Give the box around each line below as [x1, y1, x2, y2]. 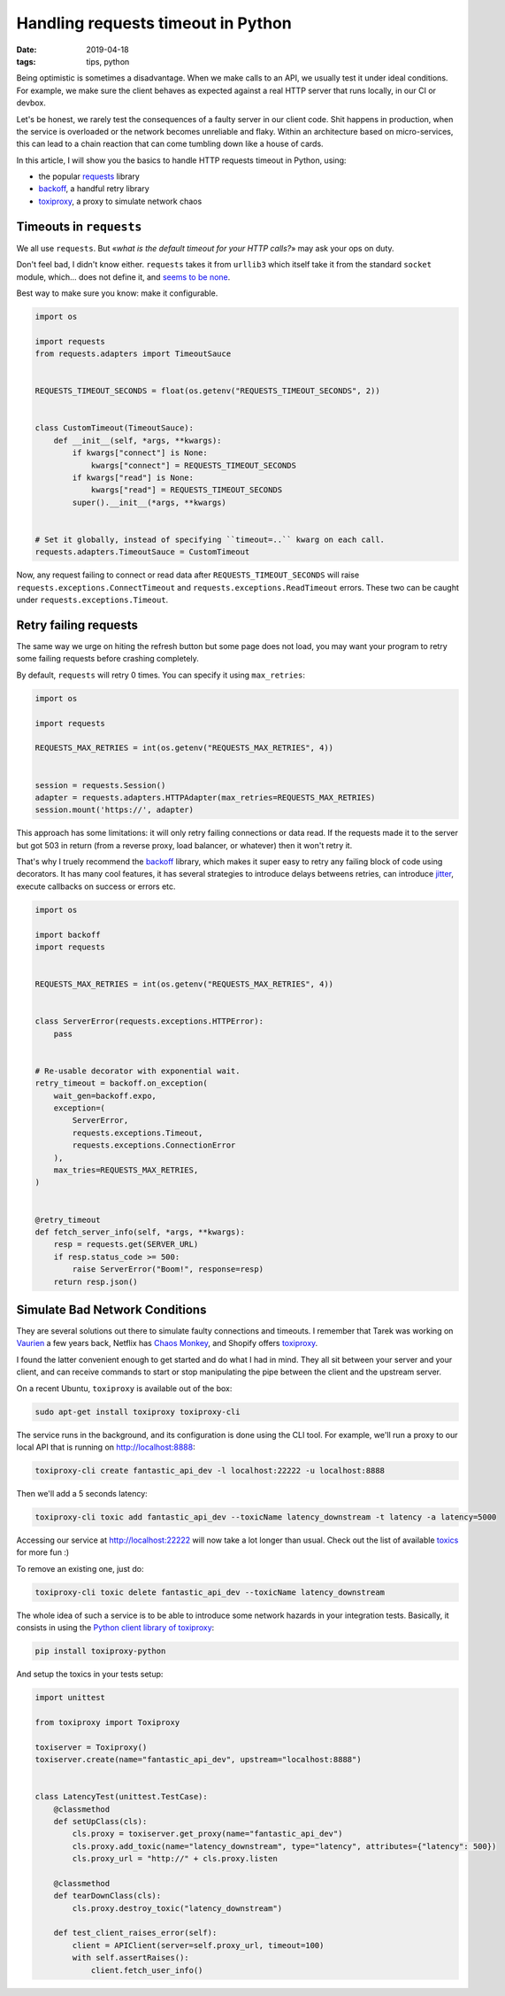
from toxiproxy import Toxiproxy [34, 1717, 180, 1727]
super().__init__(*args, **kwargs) [72, 497, 227, 507]
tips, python [86, 56, 130, 66]
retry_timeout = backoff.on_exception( [34, 1079, 208, 1088]
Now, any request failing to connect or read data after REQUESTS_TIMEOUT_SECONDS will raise [16, 569, 360, 580]
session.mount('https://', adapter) [34, 805, 195, 815]
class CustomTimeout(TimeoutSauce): [34, 423, 195, 433]
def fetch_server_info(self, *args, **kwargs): [34, 1226, 245, 1237]
